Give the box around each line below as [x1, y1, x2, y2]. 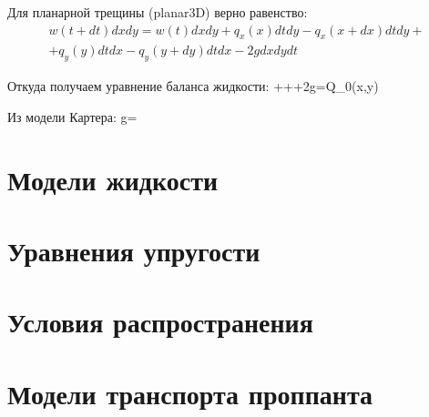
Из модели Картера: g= [7, 107, 138, 126]
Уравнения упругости [7, 232, 260, 269]
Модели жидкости [7, 160, 219, 198]
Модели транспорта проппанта [7, 374, 373, 412]
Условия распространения [7, 303, 313, 341]
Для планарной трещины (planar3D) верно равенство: [7, 3, 308, 21]
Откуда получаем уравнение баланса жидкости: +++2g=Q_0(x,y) [7, 76, 379, 96]
